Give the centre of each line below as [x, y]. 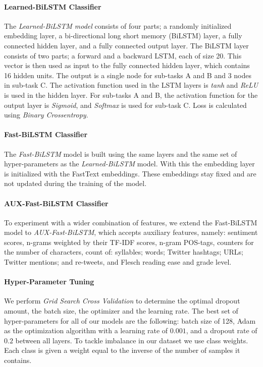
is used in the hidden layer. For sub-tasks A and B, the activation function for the [131, 95]
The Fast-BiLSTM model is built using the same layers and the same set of [121, 154]
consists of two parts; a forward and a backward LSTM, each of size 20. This [123, 55]
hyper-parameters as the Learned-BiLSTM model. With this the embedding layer [129, 164]
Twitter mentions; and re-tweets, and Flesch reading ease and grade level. [118, 262]
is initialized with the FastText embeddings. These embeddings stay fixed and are [130, 173]
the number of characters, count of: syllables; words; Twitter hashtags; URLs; [124, 252]
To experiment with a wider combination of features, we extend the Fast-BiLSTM [131, 222]
